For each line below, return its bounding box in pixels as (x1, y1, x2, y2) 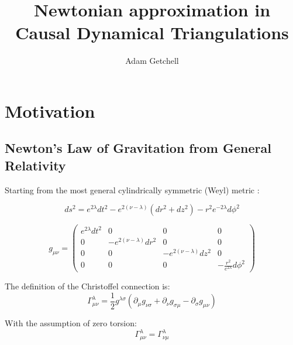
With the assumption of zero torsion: (5, 317, 137, 329)
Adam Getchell (125, 54, 179, 67)
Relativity (5, 156, 66, 174)
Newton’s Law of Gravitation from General (5, 139, 271, 157)
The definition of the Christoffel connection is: (5, 280, 170, 292)
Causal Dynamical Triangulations (15, 21, 289, 45)
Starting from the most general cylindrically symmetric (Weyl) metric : (5, 183, 260, 196)
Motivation (5, 98, 95, 122)
